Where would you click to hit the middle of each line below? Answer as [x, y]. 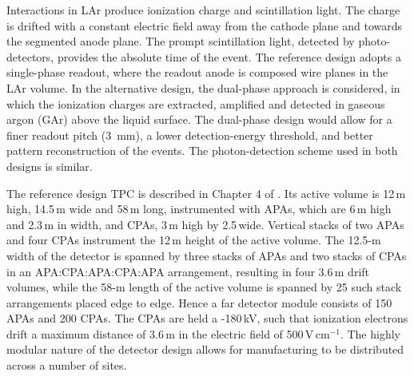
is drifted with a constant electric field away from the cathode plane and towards [205, 25]
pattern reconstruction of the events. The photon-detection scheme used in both [202, 150]
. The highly [370, 333]
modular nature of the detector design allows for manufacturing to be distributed [205, 349]
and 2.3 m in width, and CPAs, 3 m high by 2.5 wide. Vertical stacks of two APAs [205, 224]
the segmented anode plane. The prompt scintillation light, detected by [181, 41]
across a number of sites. [67, 365]
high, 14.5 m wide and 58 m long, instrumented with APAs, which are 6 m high [199, 209]
